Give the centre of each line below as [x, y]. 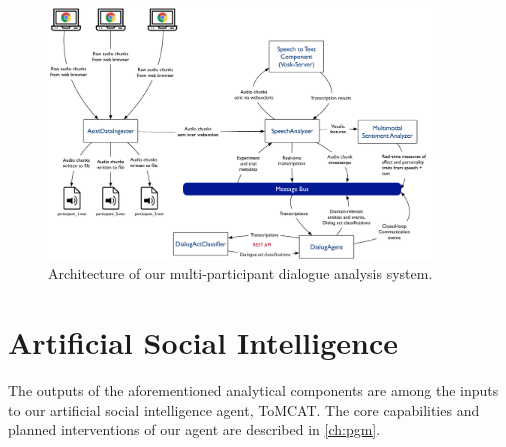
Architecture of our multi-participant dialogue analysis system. [240, 273]
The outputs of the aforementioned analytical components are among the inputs [253, 389]
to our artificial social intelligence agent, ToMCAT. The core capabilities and [244, 409]
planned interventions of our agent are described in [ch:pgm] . [194, 429]
